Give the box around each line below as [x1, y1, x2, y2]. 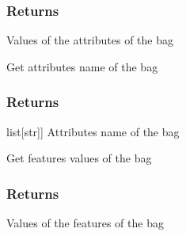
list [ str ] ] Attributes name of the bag [6, 123, 180, 139]
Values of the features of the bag [6, 215, 164, 231]
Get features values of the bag [6, 150, 152, 166]
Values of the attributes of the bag [6, 32, 173, 48]
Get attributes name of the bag [6, 58, 158, 74]
